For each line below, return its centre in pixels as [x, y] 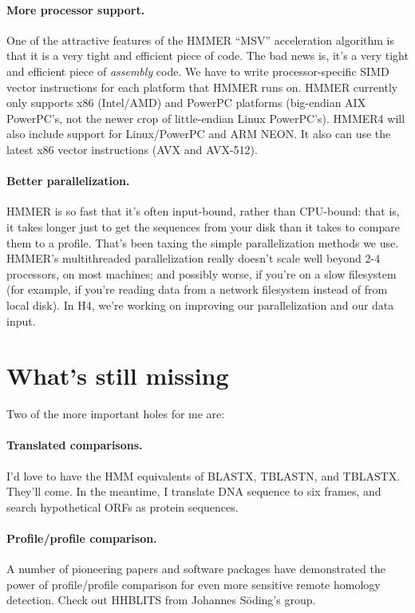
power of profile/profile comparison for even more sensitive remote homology [194, 584]
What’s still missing [118, 376]
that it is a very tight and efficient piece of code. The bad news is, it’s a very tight [207, 55]
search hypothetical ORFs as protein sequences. [123, 506]
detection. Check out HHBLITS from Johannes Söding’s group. [161, 600]
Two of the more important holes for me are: [116, 414]
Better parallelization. [68, 181]
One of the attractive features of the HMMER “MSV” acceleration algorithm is [201, 40]
